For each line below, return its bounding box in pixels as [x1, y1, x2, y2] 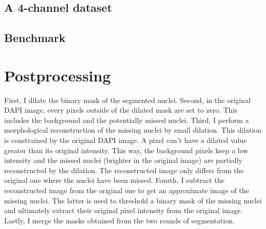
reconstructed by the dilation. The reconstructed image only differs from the [4, 164, 244, 175]
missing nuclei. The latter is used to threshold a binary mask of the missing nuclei [4, 195, 262, 205]
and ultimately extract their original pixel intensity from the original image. [4, 205, 243, 216]
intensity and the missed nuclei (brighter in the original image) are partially [4, 155, 242, 165]
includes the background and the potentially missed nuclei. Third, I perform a [4, 114, 249, 125]
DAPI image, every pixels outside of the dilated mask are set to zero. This [4, 105, 238, 115]
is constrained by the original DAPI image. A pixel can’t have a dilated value [4, 135, 247, 145]
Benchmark [4, 30, 66, 46]
